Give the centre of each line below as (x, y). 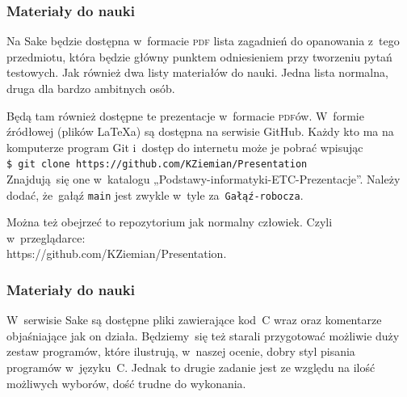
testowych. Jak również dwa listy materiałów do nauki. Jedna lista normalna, (197, 72)
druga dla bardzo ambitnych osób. (91, 88)
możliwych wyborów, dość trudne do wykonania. (126, 383)
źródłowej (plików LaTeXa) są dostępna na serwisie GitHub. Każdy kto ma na (200, 131)
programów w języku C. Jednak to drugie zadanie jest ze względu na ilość (191, 367)
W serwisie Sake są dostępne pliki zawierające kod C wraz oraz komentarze (194, 320)
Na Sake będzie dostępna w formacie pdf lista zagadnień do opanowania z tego (203, 41)
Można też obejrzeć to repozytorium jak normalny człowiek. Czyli (170, 222)
